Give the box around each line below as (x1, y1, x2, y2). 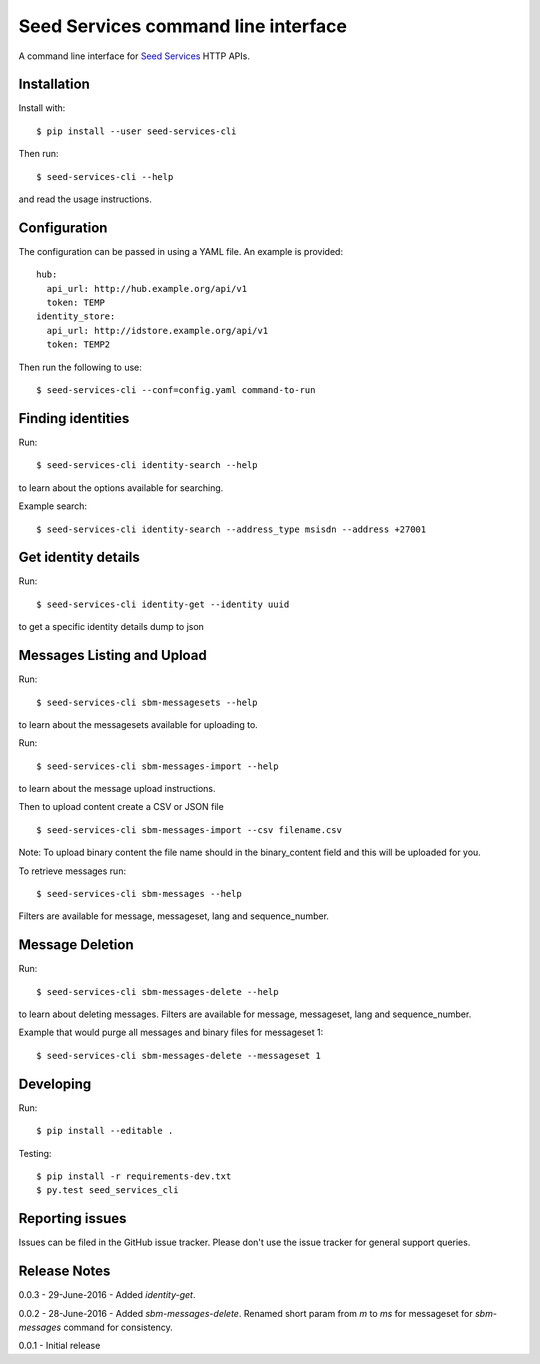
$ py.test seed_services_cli (36, 1185, 179, 1196)
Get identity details (18, 549, 140, 566)
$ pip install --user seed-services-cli (36, 125, 237, 137)
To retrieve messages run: (18, 865, 127, 877)
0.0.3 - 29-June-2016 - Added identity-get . (18, 1289, 196, 1301)
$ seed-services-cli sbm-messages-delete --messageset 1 (36, 1050, 322, 1061)
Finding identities (18, 410, 130, 427)
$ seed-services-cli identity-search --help (36, 460, 259, 471)
